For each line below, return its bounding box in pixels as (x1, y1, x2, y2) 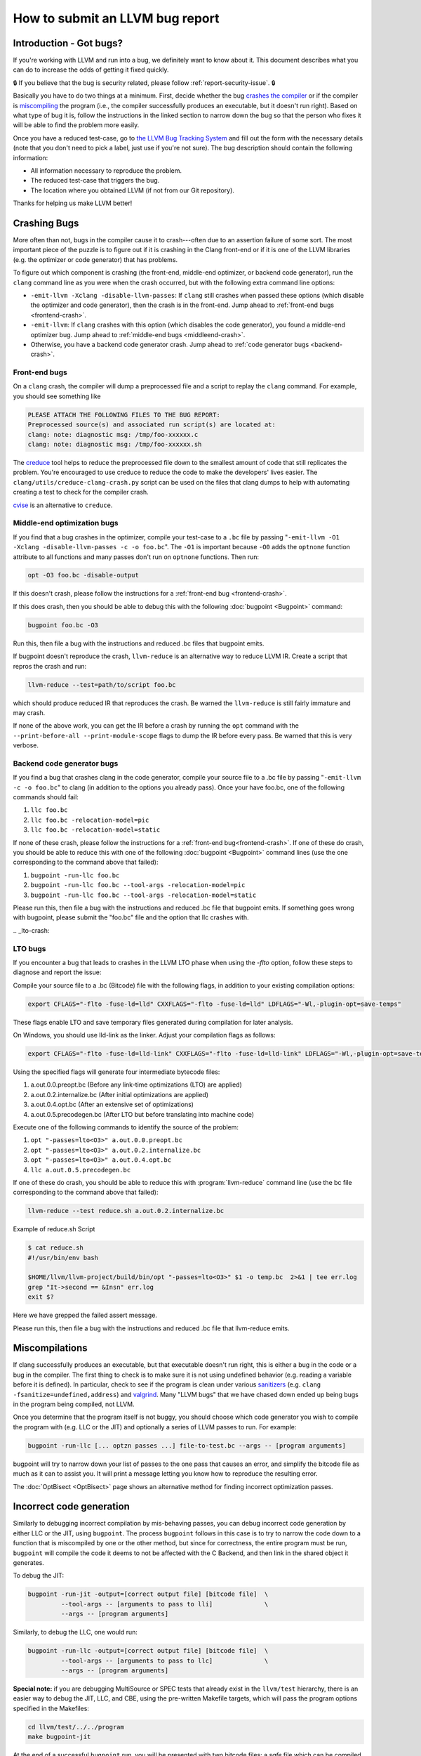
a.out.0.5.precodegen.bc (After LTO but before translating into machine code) (30, 1110, 255, 1118)
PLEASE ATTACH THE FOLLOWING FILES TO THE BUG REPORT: (27, 411, 220, 419)
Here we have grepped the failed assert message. (13, 1311, 158, 1320)
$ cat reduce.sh (27, 1244, 84, 1252)
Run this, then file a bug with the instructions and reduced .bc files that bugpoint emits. (13, 639, 265, 648)
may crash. (13, 708, 46, 716)
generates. (13, 1559, 45, 1567)
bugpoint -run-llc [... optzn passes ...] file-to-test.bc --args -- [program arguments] (27, 1441, 347, 1450)
